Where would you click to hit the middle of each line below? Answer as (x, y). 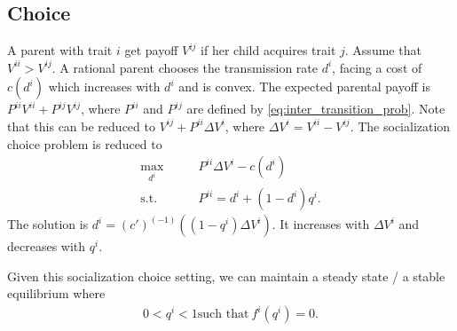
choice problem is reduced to (85, 143)
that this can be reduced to (81, 126)
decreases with (47, 246)
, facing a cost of (377, 67)
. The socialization (400, 126)
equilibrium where (56, 293)
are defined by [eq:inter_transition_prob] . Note (316, 109)
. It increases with (321, 224)
